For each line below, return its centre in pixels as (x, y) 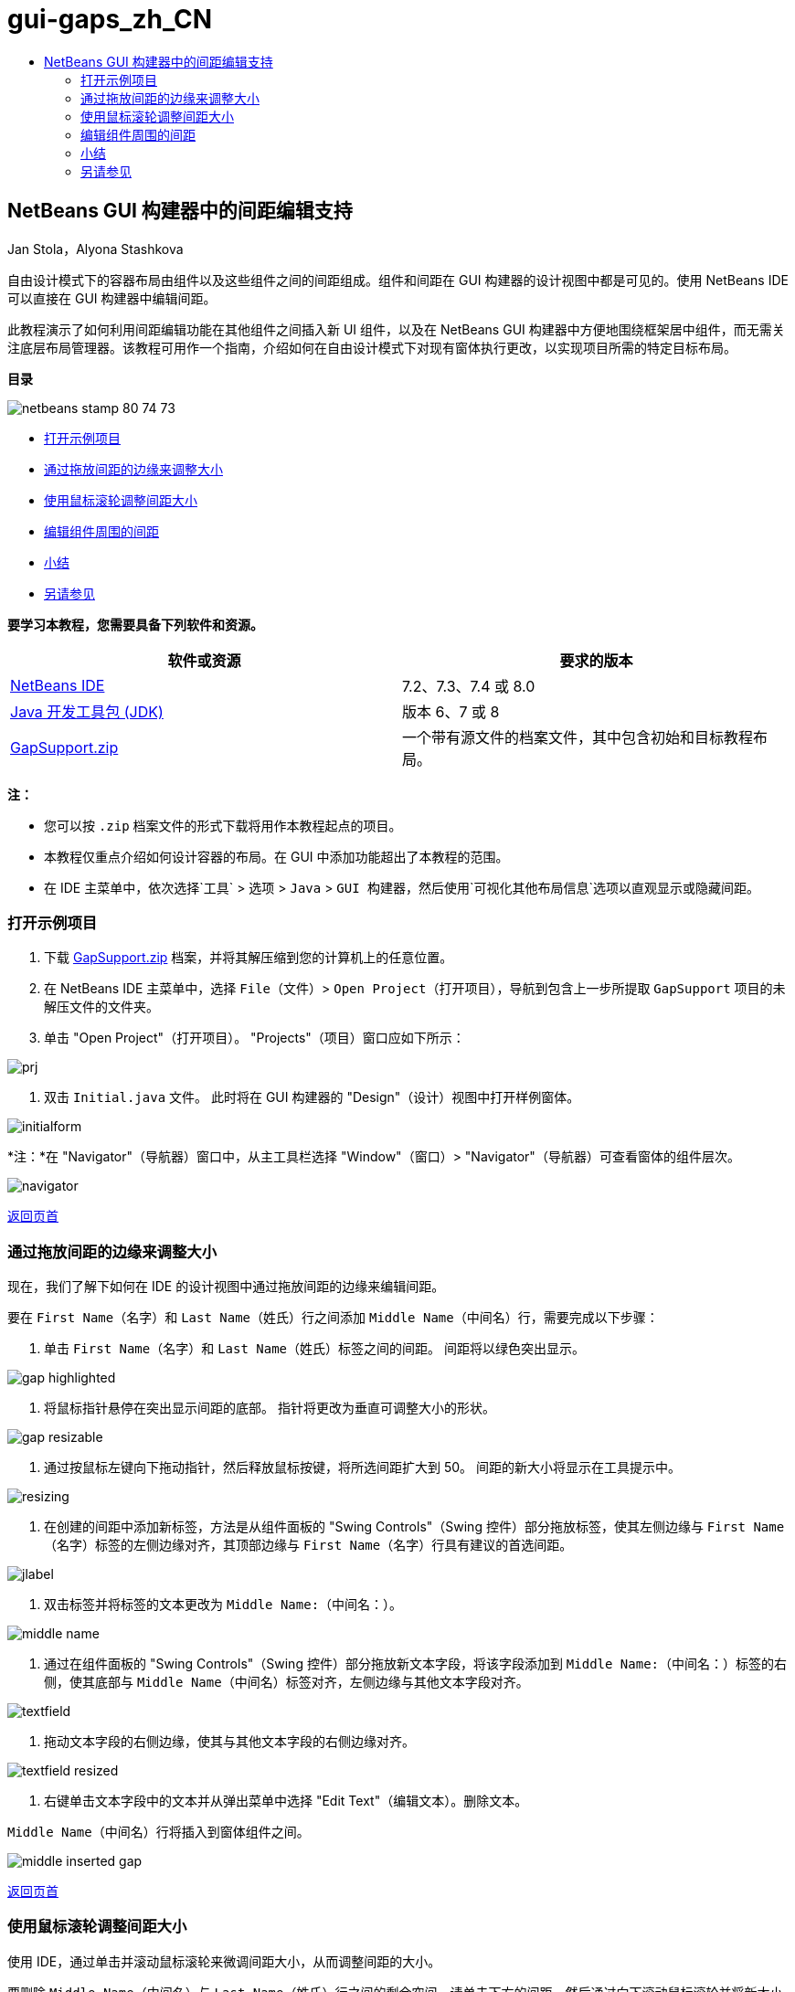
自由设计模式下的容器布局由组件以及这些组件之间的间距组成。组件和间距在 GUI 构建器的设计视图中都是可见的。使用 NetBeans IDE (398, 280)
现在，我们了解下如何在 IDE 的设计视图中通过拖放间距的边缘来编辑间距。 (226, 1287)
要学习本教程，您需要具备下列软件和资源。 (135, 624)
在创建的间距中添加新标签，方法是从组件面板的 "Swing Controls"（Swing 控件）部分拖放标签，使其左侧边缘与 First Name (414, 1527)
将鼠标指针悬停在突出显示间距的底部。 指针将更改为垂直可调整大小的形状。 (270, 1408)
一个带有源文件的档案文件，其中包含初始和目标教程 (578, 737)
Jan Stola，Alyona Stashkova (95, 249)
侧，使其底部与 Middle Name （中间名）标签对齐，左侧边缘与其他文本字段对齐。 (286, 1682)
